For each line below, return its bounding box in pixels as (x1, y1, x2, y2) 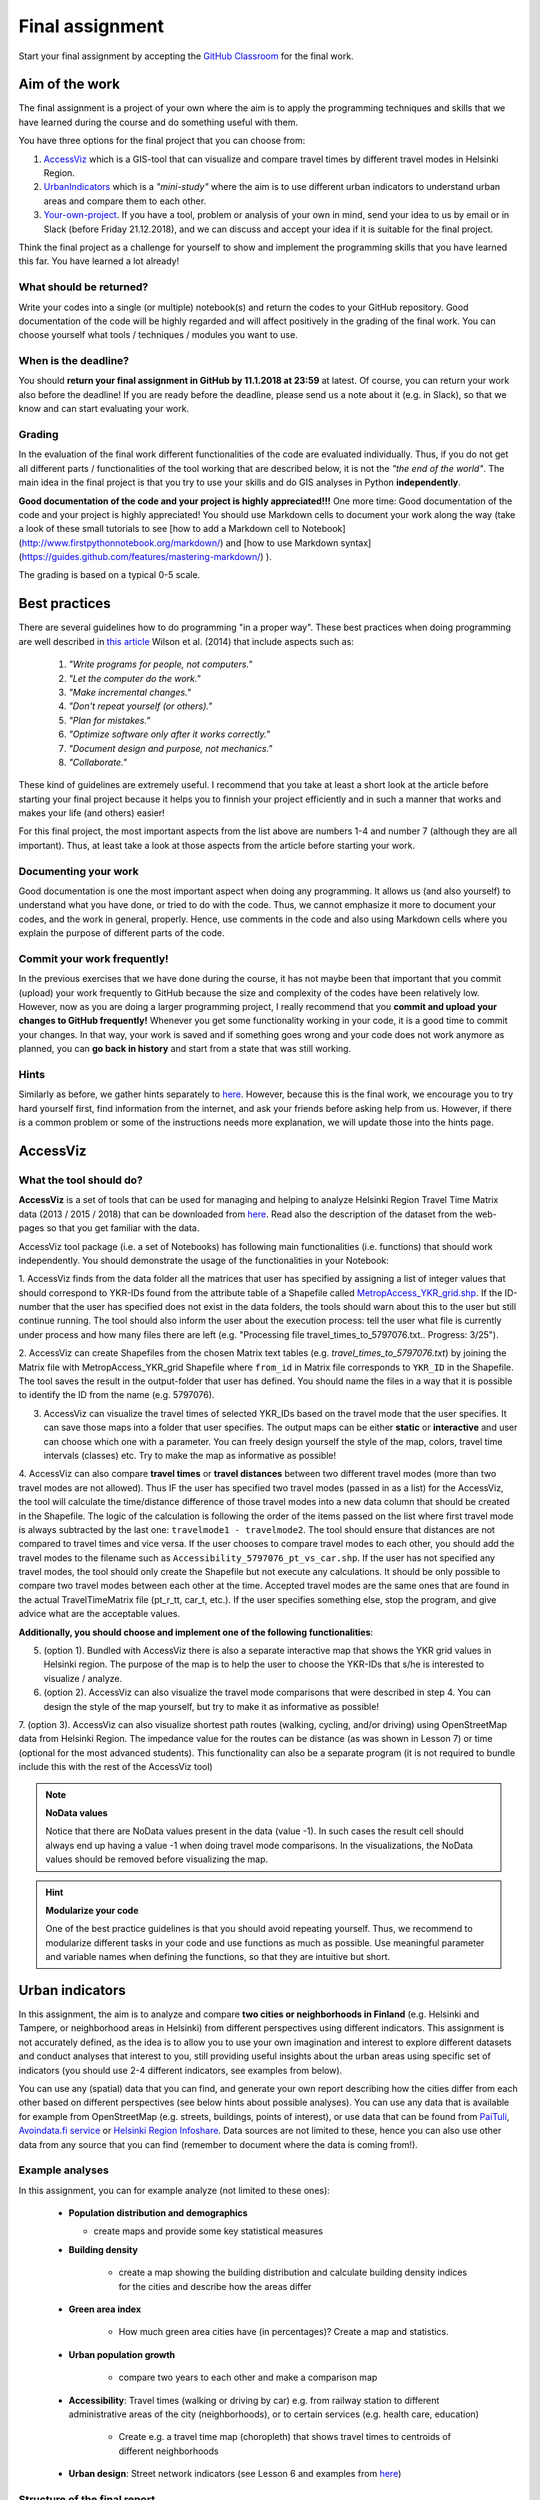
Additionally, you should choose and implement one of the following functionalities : (18, 1626, 374, 1638)
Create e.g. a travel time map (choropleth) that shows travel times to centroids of (118, 2431, 452, 2443)
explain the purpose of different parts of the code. (18, 927, 225, 939)
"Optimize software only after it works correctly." (68, 728, 270, 740)
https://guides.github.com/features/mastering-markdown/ (21, 551, 261, 563)
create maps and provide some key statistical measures (93, 2225, 324, 2237)
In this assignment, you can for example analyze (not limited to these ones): (18, 2184, 330, 2196)
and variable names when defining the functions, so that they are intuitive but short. (45, 1951, 391, 1963)
